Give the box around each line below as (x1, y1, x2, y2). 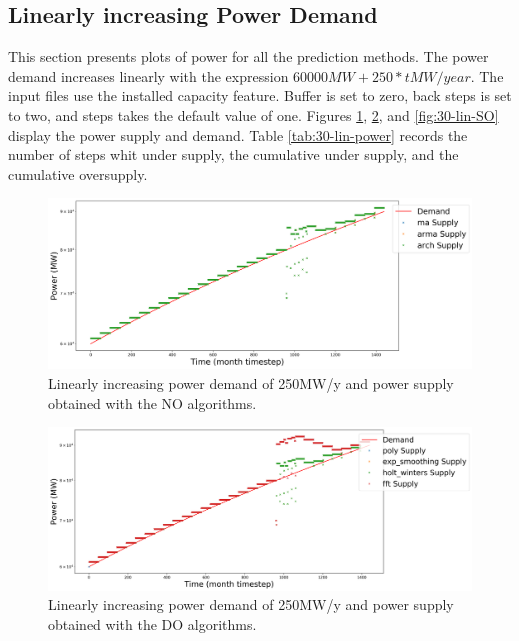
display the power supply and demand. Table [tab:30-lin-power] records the (8, 124, 468, 145)
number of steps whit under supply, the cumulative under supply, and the (8, 144, 459, 165)
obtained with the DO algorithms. (48, 613, 257, 634)
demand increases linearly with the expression (8, 65, 289, 86)
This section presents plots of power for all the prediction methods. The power (8, 46, 489, 67)
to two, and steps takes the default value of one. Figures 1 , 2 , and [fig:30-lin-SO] (8, 104, 499, 125)
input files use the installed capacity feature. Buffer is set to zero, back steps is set (8, 85, 512, 106)
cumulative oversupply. (8, 163, 148, 184)
